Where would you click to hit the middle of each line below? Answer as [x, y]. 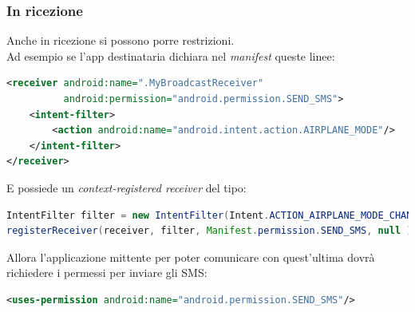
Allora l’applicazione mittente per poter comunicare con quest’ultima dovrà [191, 257]
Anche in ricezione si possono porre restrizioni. [121, 40]
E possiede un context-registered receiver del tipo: [126, 187]
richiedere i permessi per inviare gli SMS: [107, 273]
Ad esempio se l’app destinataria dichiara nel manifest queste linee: [171, 55]
